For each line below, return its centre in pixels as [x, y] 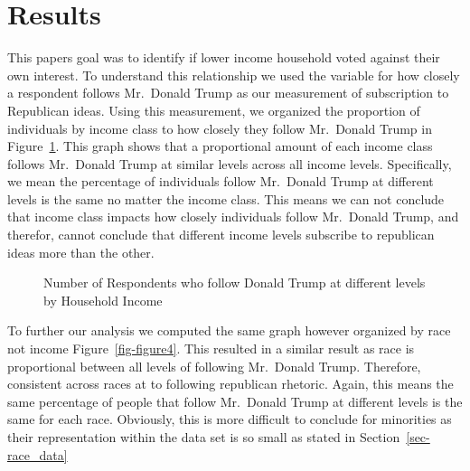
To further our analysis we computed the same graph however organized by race [229, 330]
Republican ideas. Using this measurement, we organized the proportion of [214, 110]
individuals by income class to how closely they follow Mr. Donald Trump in [220, 128]
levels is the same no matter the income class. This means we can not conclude [226, 198]
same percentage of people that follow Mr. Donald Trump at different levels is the [235, 401]
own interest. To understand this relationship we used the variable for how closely [234, 75]
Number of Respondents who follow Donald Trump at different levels [235, 283]
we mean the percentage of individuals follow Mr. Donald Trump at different [221, 181]
